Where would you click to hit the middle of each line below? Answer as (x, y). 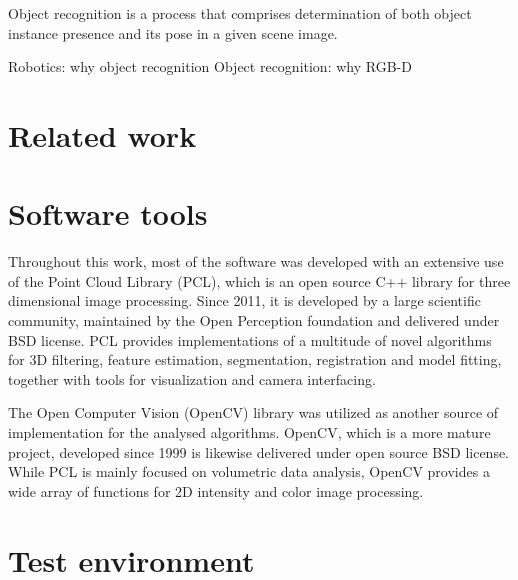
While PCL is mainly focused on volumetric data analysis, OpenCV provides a (249, 471)
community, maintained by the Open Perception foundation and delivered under (254, 320)
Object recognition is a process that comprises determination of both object (240, 13)
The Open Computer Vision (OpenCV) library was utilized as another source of (253, 412)
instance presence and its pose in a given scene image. (173, 32)
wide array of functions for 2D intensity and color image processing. (216, 490)
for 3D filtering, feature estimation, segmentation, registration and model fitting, (255, 359)
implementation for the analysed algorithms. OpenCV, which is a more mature (249, 432)
